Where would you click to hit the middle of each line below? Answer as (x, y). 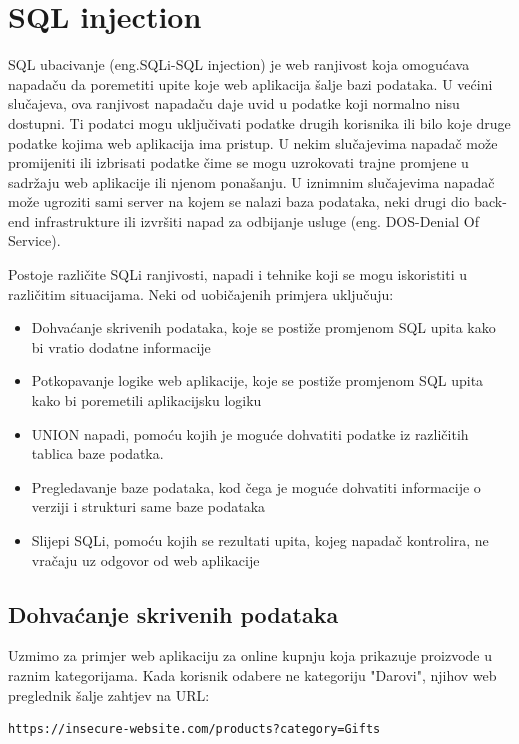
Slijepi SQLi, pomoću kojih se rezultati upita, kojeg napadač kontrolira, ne (260, 540)
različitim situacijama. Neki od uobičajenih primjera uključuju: (201, 293)
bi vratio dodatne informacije (121, 346)
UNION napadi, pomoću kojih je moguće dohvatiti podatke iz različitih (250, 433)
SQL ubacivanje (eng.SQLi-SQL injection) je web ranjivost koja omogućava (239, 64)
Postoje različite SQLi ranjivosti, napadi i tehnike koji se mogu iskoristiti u (238, 274)
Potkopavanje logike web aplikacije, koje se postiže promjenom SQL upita (257, 380)
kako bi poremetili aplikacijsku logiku (146, 400)
